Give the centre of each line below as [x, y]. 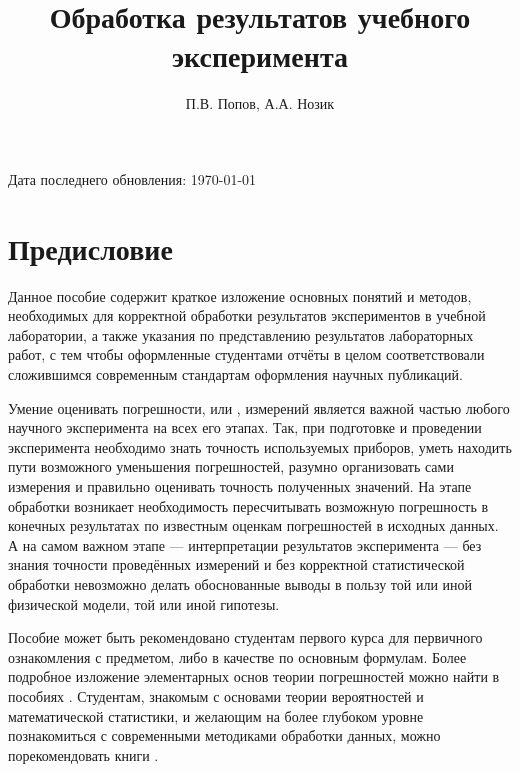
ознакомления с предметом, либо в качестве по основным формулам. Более [237, 656]
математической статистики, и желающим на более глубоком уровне [216, 715]
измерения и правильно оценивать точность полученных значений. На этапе [240, 485]
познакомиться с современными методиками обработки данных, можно [224, 735]
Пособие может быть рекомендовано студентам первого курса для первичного [245, 637]
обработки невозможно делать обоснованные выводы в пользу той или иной [240, 583]
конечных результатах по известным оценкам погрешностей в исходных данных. [253, 525]
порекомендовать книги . [83, 754]
